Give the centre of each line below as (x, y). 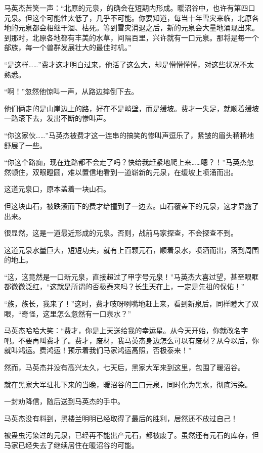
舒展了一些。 (25, 145)
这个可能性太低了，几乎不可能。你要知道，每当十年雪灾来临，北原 (142, 17)
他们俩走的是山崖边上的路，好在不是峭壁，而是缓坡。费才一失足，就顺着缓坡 (131, 108)
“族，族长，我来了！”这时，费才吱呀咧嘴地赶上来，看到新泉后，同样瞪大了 (128, 304)
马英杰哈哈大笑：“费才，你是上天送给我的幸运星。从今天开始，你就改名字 (126, 330)
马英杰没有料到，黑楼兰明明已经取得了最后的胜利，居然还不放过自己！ (121, 418)
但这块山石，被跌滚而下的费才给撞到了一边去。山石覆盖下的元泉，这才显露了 (131, 206)
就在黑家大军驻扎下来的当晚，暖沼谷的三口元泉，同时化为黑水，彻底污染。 (128, 384)
